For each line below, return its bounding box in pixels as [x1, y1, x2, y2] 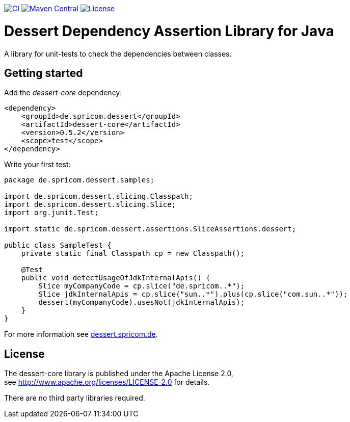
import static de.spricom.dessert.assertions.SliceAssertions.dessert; [4, 225, 297, 233]
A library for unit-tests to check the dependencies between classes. [4, 49, 232, 58]
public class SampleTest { [4, 241, 112, 250]
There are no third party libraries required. [4, 393, 145, 403]
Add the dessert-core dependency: [4, 88, 122, 97]
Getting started [4, 66, 83, 80]
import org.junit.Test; [4, 208, 99, 217]
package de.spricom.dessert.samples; [4, 176, 155, 184]
